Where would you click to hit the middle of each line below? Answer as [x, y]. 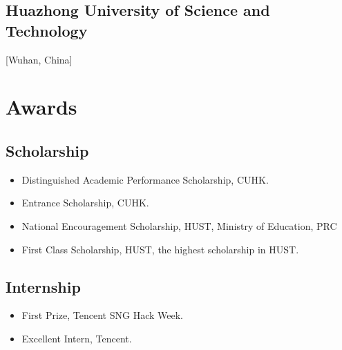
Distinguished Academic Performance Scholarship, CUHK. [145, 179]
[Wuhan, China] [39, 59]
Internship [43, 286]
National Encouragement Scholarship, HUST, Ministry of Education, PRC [179, 225]
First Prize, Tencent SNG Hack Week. [102, 315]
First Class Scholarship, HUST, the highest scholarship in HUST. [160, 249]
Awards [41, 107]
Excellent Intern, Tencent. [77, 338]
